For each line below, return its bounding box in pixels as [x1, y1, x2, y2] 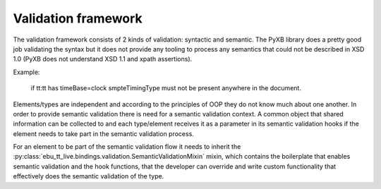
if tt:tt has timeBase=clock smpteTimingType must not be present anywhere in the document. [30, 84, 301, 92]
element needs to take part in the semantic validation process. [13, 129, 194, 138]
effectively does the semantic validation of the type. [13, 172, 164, 181]
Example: [13, 68, 40, 76]
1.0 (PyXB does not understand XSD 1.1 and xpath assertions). [13, 55, 193, 63]
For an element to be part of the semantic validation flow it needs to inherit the [13, 142, 241, 151]
